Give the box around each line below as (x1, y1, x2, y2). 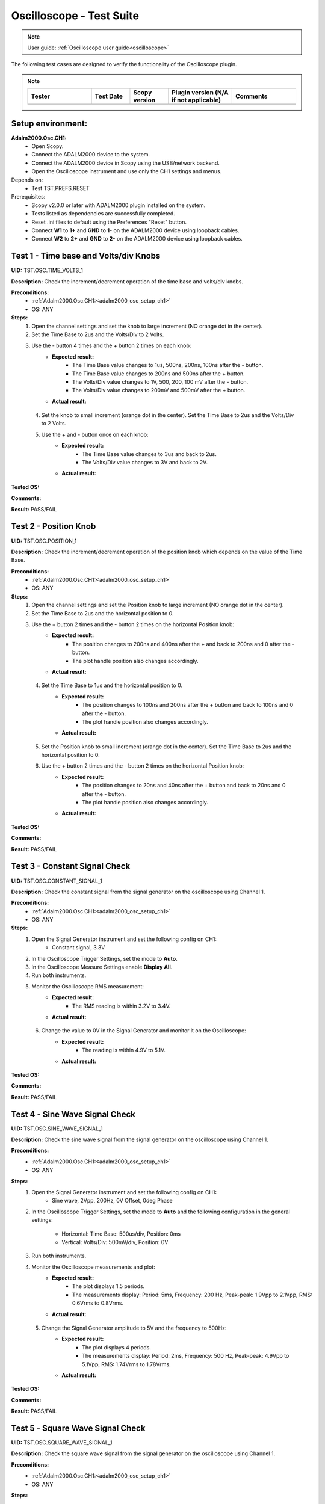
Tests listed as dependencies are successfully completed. (31, 210, 176, 217)
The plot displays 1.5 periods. (72, 1283, 145, 1290)
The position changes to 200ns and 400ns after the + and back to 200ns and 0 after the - (72, 640, 295, 647)
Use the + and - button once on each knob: (41, 431, 149, 438)
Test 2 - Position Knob (11, 521, 96, 532)
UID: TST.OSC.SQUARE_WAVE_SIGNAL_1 (11, 1439, 113, 1446)
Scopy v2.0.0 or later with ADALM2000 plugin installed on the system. (31, 202, 206, 209)
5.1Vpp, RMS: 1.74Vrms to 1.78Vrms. (82, 1360, 171, 1368)
